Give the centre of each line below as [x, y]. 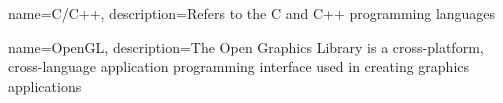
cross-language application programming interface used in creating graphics [239, 66]
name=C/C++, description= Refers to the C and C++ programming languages [252, 13]
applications [45, 85]
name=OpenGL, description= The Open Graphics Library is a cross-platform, [246, 46]
